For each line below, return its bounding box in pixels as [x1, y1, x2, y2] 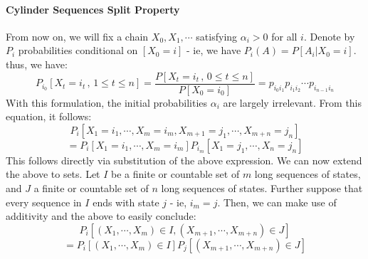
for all [271, 28, 298, 43]
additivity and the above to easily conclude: [6, 208, 196, 223]
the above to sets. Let [6, 166, 100, 181]
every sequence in [6, 194, 82, 209]
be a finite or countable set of [111, 166, 240, 181]
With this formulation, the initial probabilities [6, 95, 208, 110]
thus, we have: [6, 56, 68, 71]
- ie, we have [186, 43, 241, 58]
